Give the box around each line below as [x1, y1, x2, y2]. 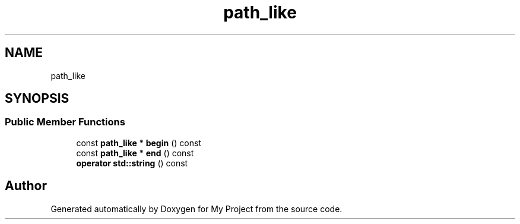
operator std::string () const [76, 157, 188, 168]
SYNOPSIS [5, 91, 69, 106]
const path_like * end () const [76, 147, 194, 158]
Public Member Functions [5, 116, 125, 128]
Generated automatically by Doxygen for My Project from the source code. [50, 203, 343, 214]
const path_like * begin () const [76, 137, 201, 148]
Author [5, 178, 47, 194]
